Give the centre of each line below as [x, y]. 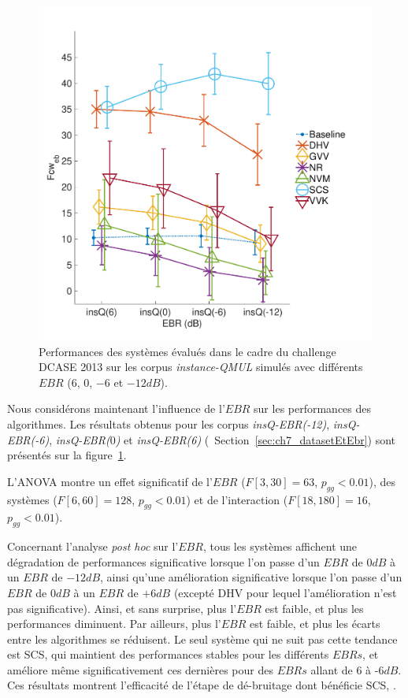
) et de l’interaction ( [237, 499]
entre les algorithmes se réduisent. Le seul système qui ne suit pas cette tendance [202, 639]
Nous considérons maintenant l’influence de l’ [116, 408]
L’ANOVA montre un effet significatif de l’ [110, 481]
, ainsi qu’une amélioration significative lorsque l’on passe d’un [251, 577]
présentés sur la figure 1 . [67, 455]
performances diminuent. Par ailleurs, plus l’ [114, 624]
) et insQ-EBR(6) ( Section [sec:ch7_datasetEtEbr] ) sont [256, 439]
